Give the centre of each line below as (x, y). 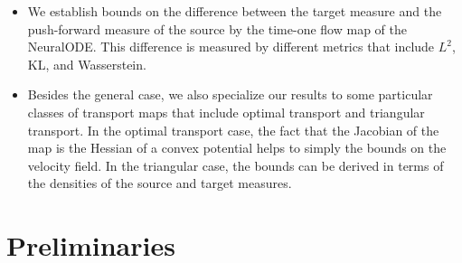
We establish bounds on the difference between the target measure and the (235, 11)
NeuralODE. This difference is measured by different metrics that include (231, 47)
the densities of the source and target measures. (160, 183)
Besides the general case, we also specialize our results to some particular (230, 94)
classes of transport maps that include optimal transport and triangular (226, 112)
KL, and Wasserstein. (87, 64)
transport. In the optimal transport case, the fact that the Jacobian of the (233, 130)
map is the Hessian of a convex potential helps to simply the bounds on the (237, 148)
